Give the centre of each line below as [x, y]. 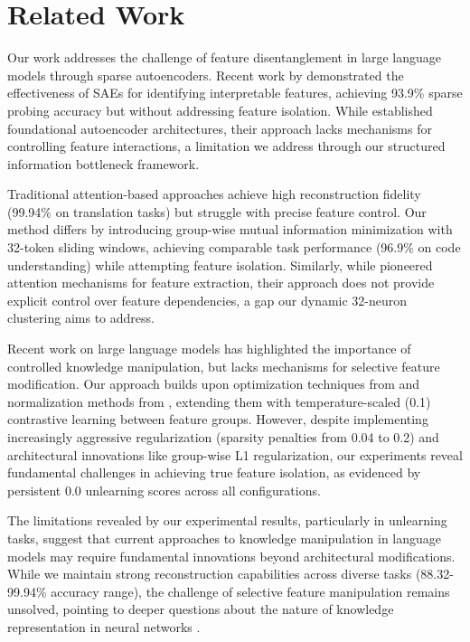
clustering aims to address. [81, 318]
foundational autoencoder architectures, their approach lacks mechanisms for [220, 128]
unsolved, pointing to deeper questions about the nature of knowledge [201, 609]
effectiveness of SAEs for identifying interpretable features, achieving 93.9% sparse [235, 93]
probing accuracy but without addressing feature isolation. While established [220, 110]
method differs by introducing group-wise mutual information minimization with [230, 229]
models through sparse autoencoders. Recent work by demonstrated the [206, 75]
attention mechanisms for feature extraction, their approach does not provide [221, 283]
